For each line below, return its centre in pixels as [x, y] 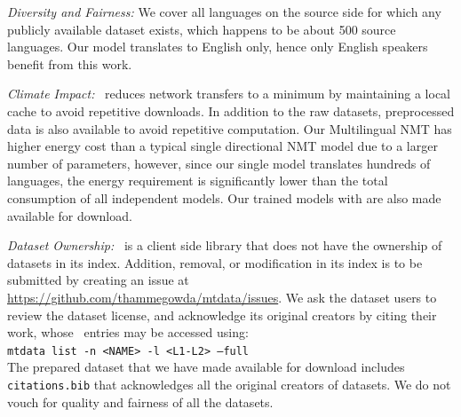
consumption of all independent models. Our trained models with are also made [224, 197]
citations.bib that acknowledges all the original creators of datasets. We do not [229, 384]
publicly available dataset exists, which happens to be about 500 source [202, 29]
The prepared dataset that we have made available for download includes [206, 367]
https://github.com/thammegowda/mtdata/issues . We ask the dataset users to [222, 297]
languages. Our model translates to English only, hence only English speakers [218, 47]
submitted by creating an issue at [98, 280]
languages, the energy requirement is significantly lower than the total [198, 181]
